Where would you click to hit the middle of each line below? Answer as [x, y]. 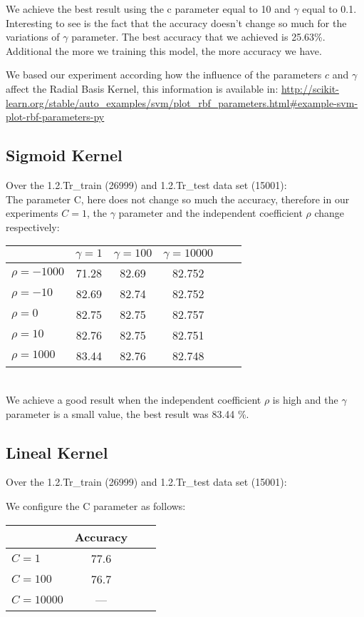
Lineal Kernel [57, 452]
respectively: [33, 226]
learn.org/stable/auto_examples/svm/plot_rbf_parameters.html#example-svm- [182, 102]
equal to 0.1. [329, 9]
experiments [32, 213]
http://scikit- [310, 88]
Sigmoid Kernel [64, 155]
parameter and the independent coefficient [210, 213]
